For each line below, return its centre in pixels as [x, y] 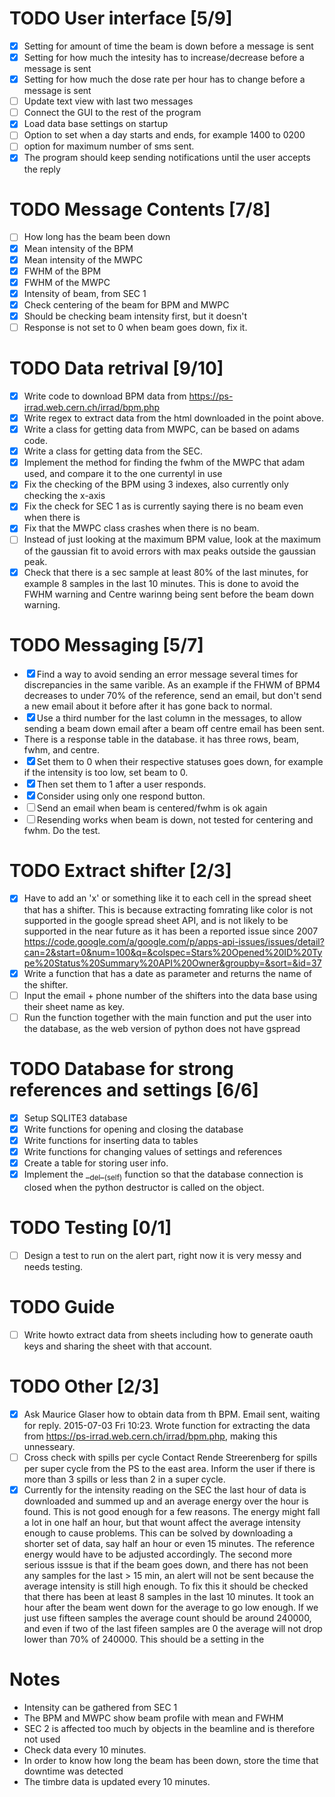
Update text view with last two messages [108, 101]
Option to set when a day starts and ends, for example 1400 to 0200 [164, 135]
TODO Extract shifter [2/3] [120, 870]
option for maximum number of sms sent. [109, 146]
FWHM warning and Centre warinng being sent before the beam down [168, 594]
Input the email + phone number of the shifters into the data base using [170, 995]
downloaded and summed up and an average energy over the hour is [166, 1501]
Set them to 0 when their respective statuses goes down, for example [180, 761]
